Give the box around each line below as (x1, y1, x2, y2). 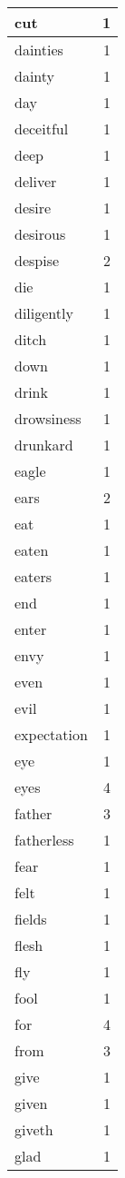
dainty (14, 65, 55, 86)
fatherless (14, 829, 74, 850)
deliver (14, 171, 57, 192)
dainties (14, 39, 63, 60)
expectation (14, 724, 88, 745)
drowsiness (14, 408, 82, 429)
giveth (14, 1119, 53, 1140)
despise (14, 250, 60, 271)
